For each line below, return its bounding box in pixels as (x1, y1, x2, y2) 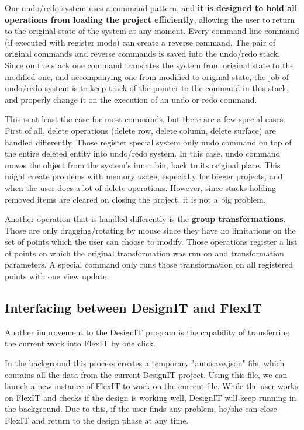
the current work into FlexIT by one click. (5, 337, 156, 349)
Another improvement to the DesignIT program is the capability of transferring (5, 325, 290, 338)
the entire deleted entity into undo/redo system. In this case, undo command (5, 147, 281, 159)
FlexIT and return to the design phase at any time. (5, 414, 189, 426)
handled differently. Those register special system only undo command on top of (5, 136, 292, 148)
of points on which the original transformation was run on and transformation (5, 247, 284, 259)
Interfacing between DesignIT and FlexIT (5, 299, 262, 317)
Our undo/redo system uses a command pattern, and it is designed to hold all (5, 2, 298, 13)
